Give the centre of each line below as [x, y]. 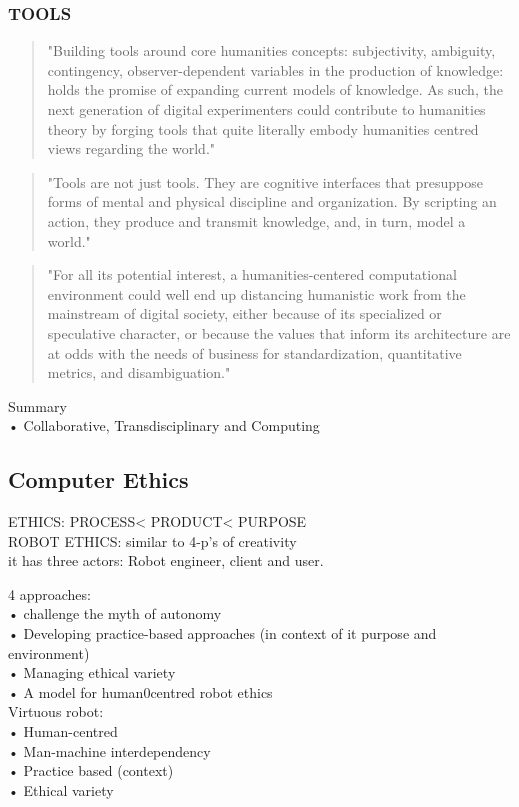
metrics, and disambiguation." [139, 372]
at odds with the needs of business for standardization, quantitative [254, 352]
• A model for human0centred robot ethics [140, 691]
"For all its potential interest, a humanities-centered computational [252, 274]
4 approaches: [49, 593]
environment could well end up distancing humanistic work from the [256, 293]
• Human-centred [63, 731]
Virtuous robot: [56, 711]
